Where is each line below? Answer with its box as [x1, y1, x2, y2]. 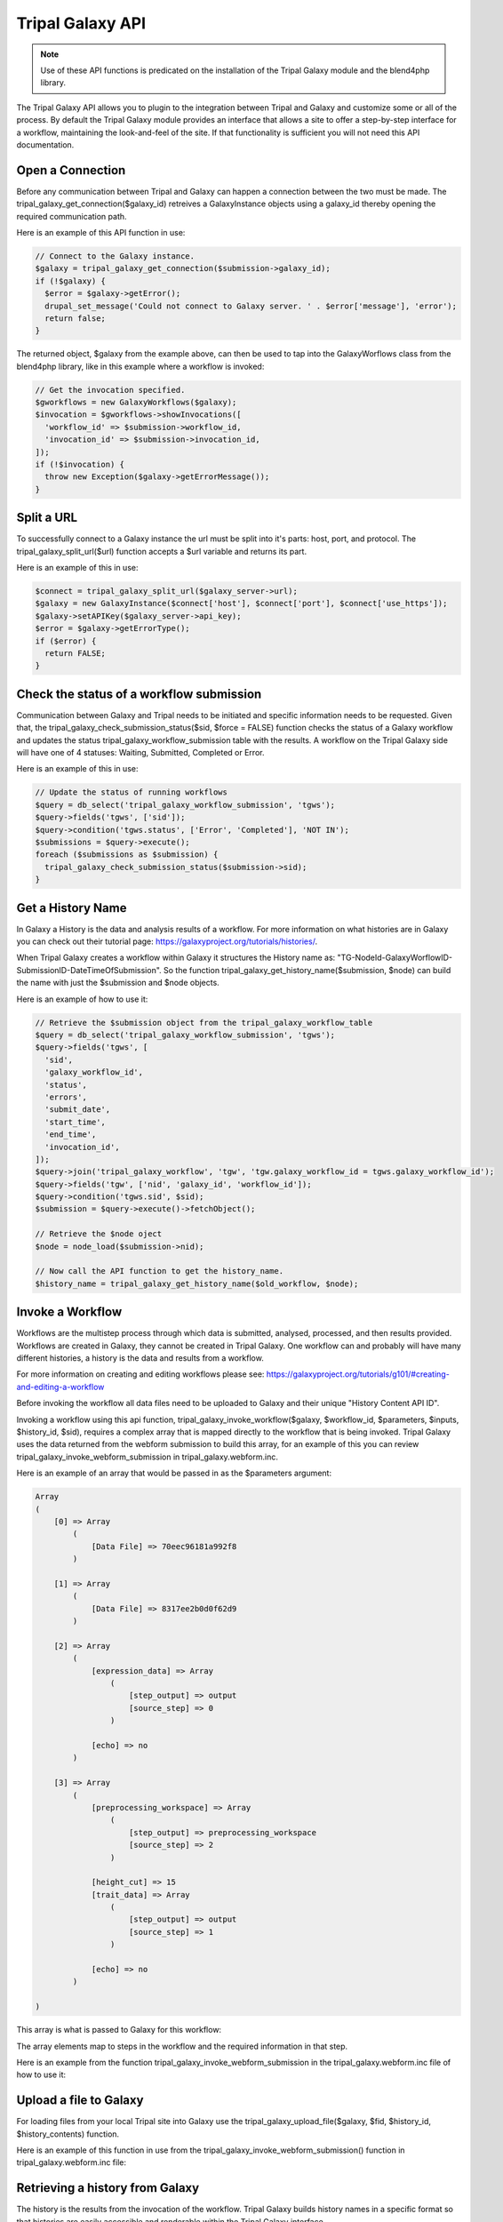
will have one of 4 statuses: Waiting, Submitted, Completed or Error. [16, 747, 265, 758]
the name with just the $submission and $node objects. [16, 978, 220, 988]
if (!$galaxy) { [35, 276, 107, 286]
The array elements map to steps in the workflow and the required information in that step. [16, 2041, 348, 2051]
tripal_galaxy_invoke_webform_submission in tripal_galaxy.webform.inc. [16, 1451, 279, 1462]
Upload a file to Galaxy [16, 2093, 144, 2108]
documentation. [16, 139, 75, 150]
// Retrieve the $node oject [35, 1229, 163, 1239]
